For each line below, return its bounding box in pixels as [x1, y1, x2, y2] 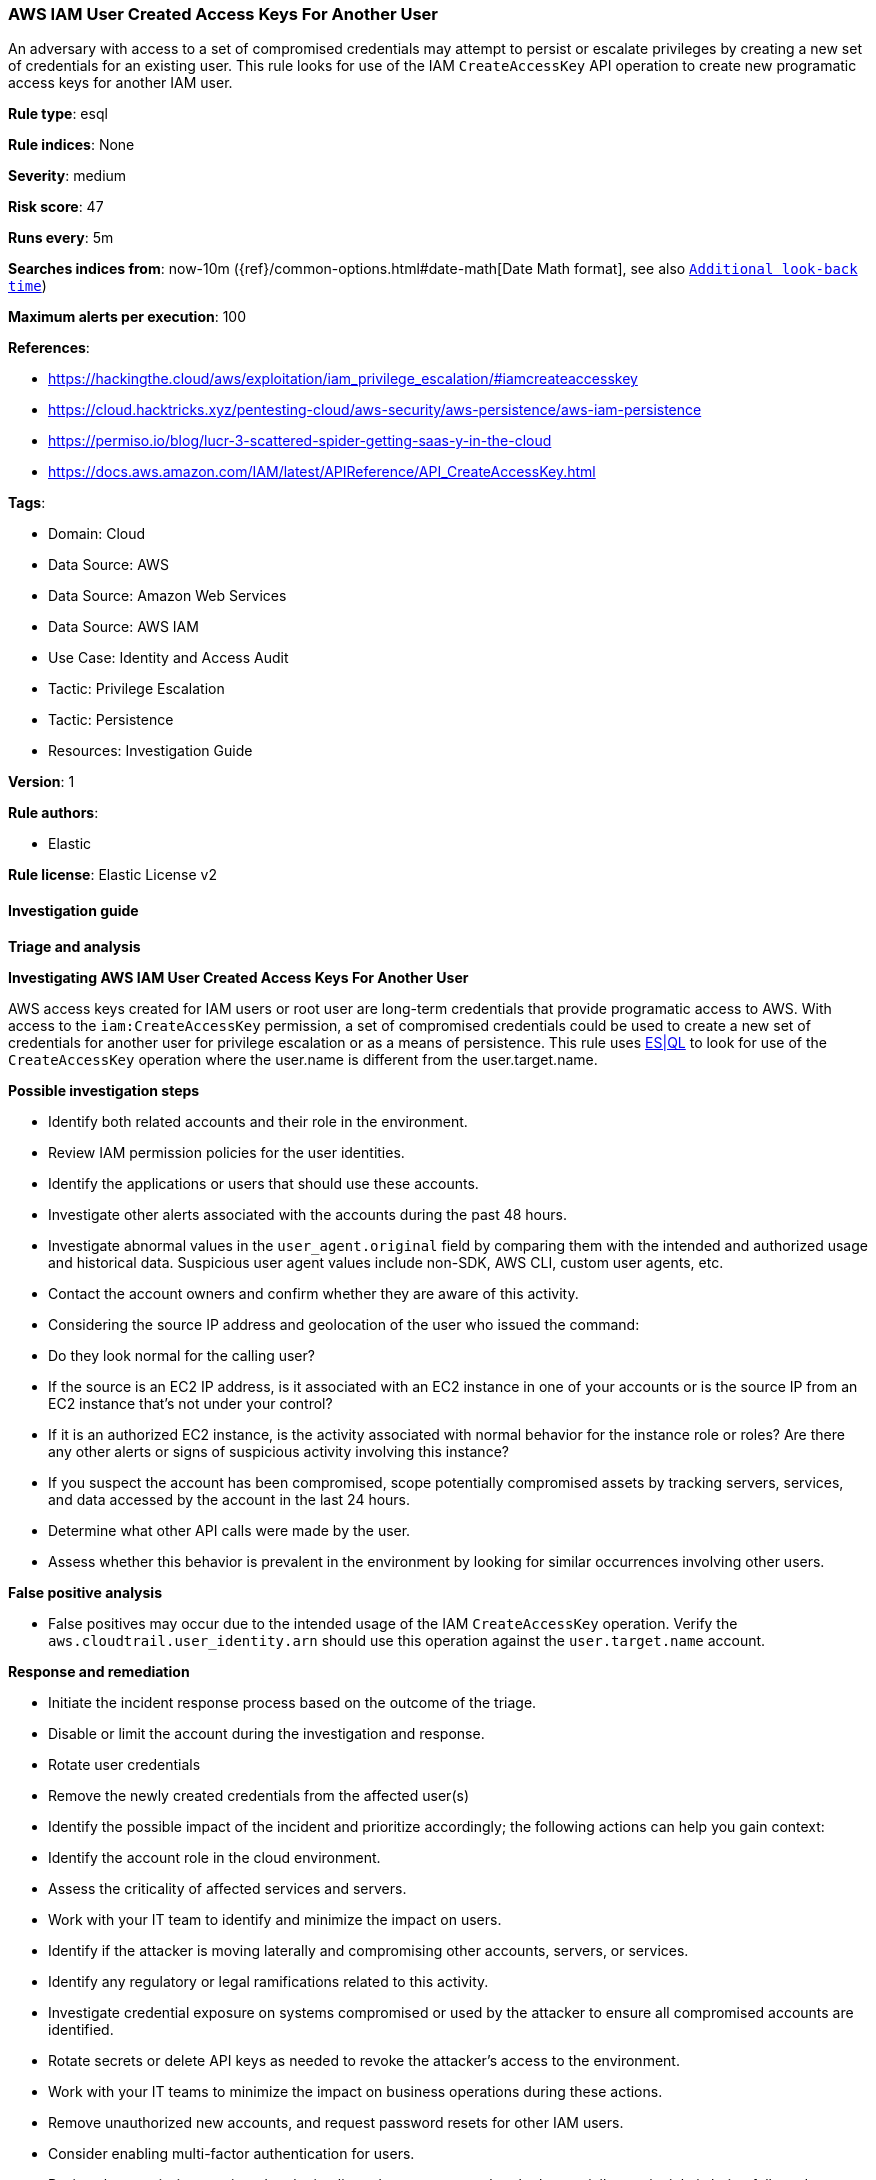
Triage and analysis [8, 937, 141, 955]
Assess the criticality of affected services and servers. [48, 1879, 407, 1897]
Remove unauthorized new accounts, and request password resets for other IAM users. [48, 2113, 624, 2131]
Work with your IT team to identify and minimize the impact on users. [48, 1910, 502, 1928]
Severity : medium [8, 167, 127, 185]
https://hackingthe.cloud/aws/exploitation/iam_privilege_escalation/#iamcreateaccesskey [48, 370, 638, 388]
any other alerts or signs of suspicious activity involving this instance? [48, 1442, 509, 1460]
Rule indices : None [8, 136, 135, 154]
